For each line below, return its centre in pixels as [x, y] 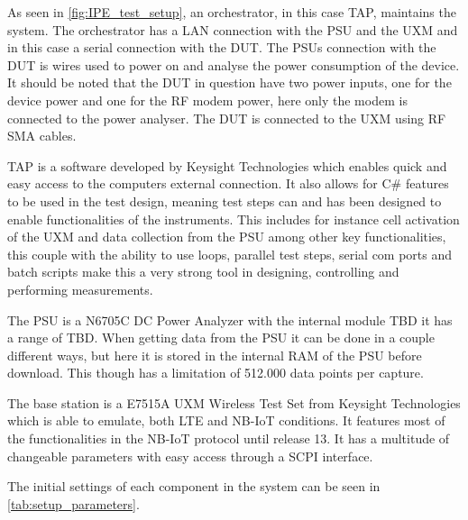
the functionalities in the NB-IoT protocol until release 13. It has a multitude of [229, 438]
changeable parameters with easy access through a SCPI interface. [190, 456]
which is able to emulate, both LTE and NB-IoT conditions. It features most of [226, 420]
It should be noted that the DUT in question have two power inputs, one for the [229, 82]
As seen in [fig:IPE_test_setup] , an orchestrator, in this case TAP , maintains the [232, 12]
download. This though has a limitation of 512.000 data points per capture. [216, 373]
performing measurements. [80, 289]
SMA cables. [42, 136]
